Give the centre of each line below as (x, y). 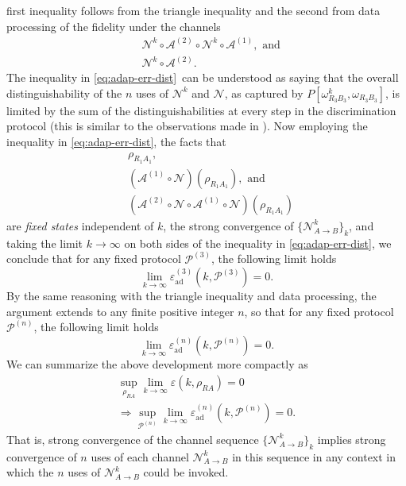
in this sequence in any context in (314, 456)
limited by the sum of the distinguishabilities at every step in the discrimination (201, 110)
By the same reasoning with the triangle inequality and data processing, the (191, 296)
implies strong (352, 439)
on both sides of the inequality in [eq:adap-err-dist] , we (258, 243)
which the (30, 472)
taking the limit (45, 243)
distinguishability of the (64, 93)
